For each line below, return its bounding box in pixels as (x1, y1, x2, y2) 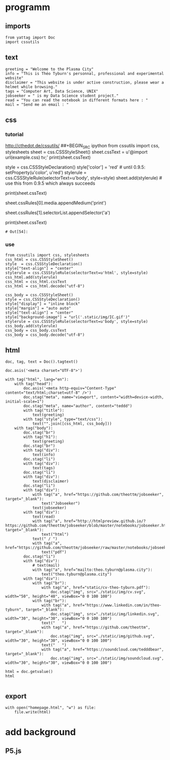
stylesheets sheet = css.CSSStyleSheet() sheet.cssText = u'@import (5, 149, 148, 155)
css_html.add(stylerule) (5, 275, 58, 280)
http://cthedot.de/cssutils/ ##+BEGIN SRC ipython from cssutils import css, (5, 142, 160, 150)
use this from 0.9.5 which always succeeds (5, 180, 95, 186)
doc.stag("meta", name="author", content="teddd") (23, 404, 133, 409)
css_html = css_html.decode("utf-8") (5, 283, 85, 288)
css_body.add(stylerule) (5, 323, 58, 328)
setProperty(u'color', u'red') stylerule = (5, 170, 87, 176)
